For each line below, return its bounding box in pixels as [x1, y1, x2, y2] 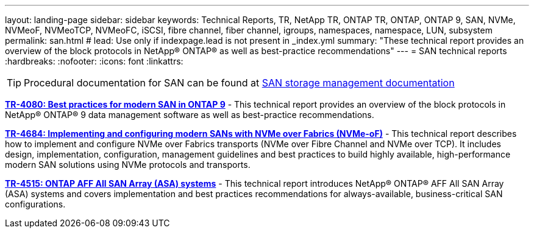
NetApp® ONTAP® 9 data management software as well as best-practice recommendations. [5, 110, 374, 120]
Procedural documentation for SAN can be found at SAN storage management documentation [24, 77, 455, 89]
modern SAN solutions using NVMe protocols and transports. [5, 159, 251, 170]
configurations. [5, 199, 66, 209]
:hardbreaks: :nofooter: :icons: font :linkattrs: [5, 56, 183, 66]
